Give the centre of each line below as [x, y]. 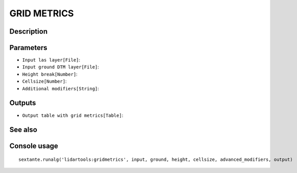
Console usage [34, 146]
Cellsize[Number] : [44, 81]
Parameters [28, 48]
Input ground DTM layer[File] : [61, 67]
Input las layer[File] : [51, 60]
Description [29, 31]
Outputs [23, 103]
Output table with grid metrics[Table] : [73, 115]
